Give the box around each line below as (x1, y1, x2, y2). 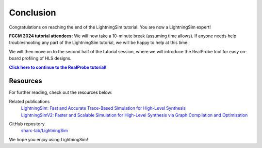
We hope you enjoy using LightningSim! (9, 136, 88, 142)
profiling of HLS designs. (22, 56, 72, 61)
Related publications (9, 98, 50, 104)
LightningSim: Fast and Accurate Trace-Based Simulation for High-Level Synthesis (21, 105, 186, 111)
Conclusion (9, 7, 56, 18)
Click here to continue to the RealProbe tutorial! (9, 64, 107, 70)
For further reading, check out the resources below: (9, 89, 113, 95)
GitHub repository (9, 121, 45, 127)
